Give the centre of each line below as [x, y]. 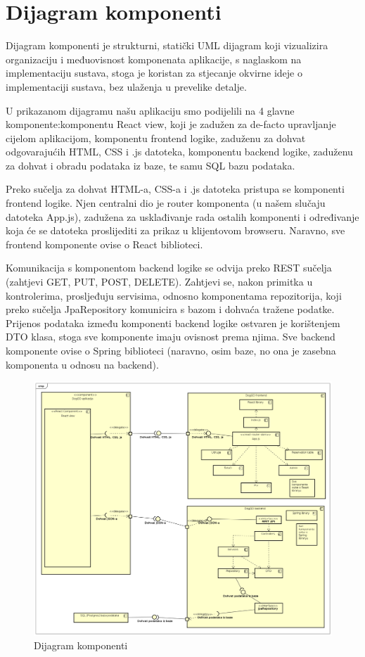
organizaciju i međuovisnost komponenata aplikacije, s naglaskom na [154, 59]
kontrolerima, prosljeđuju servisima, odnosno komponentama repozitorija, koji [174, 295]
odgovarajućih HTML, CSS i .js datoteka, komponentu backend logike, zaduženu [179, 152]
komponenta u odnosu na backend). [82, 364]
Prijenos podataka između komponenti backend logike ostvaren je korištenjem [173, 323]
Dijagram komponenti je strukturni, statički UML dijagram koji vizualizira [167, 45]
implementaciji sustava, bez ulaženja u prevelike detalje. [126, 86]
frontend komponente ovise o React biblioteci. [104, 244]
